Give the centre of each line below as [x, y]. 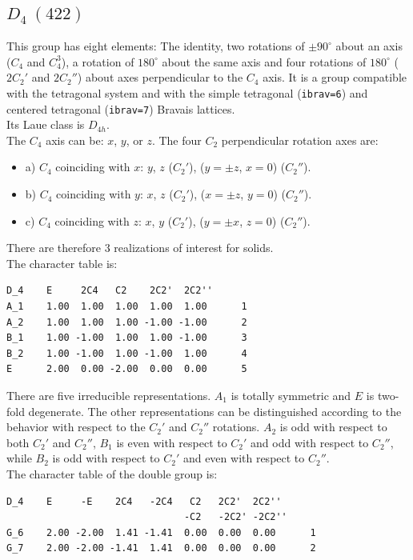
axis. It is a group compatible [335, 77]
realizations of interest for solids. [194, 248]
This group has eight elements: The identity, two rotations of [156, 46]
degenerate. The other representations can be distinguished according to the [215, 411]
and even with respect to [244, 458]
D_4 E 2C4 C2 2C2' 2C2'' [110, 291]
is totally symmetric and [291, 396]
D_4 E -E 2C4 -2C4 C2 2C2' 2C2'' [144, 501]
